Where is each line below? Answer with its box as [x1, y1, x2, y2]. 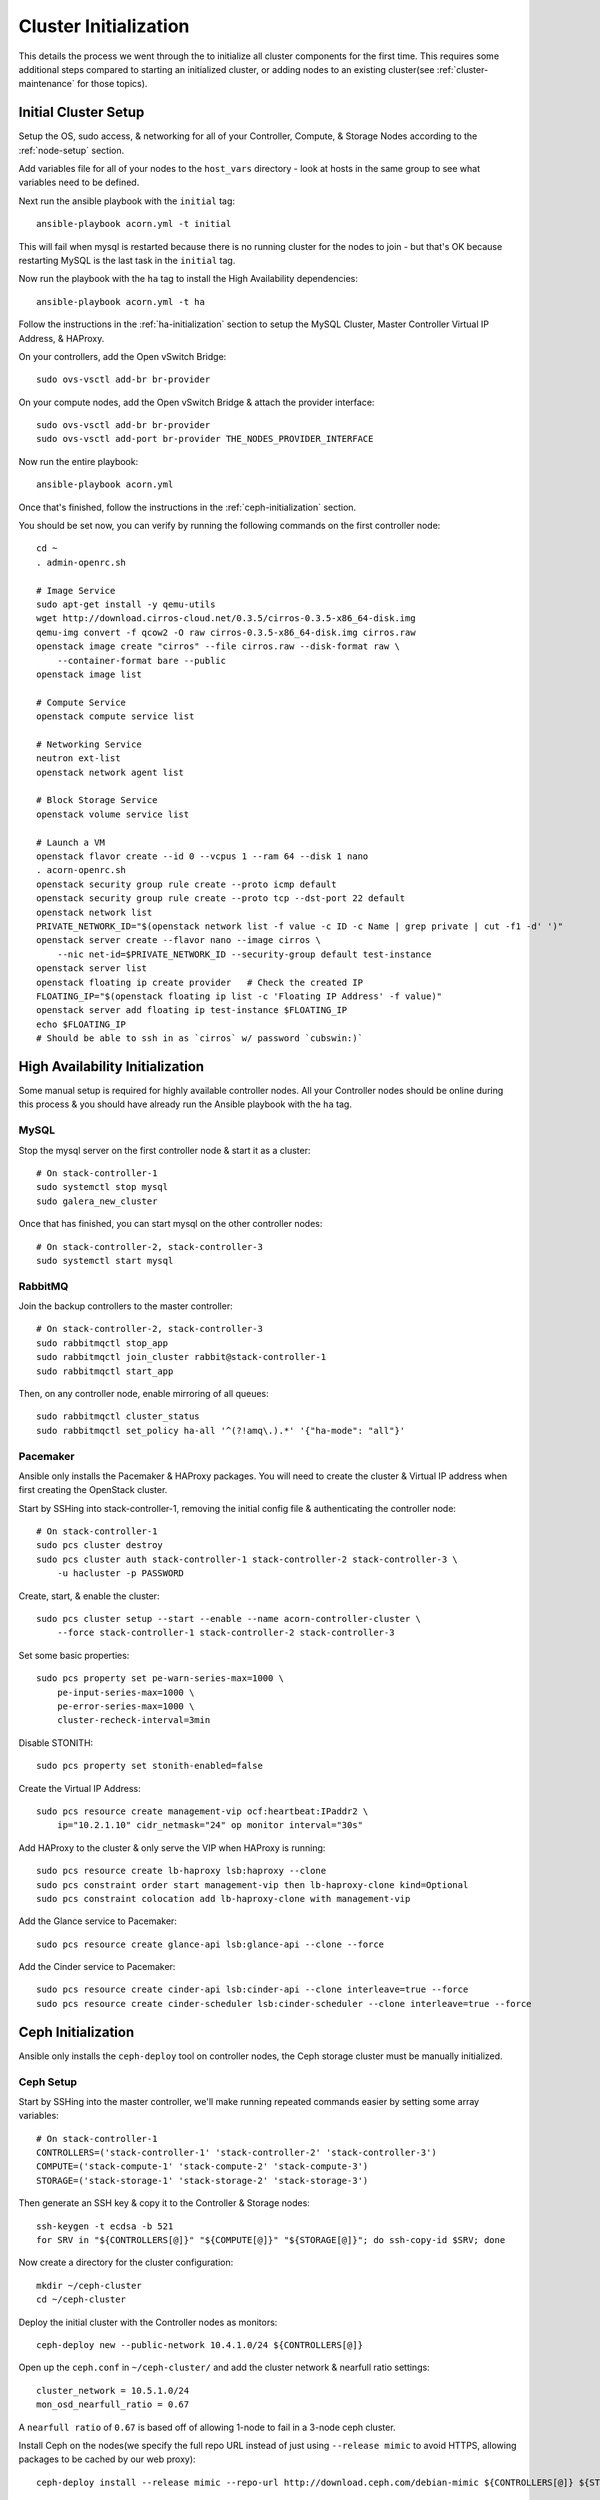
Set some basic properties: [18, 1649, 130, 1661]
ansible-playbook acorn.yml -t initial [36, 218, 232, 230]
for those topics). [76, 78, 148, 90]
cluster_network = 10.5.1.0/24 [36, 2385, 190, 2396]
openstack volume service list [36, 808, 190, 820]
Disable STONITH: [18, 1736, 94, 1749]
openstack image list [36, 668, 142, 680]
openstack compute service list [36, 711, 195, 722]
